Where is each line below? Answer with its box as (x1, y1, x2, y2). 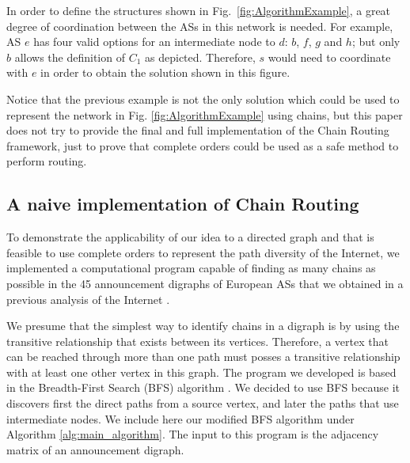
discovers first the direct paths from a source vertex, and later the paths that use (6, 395, 399, 412)
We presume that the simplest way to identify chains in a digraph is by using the (6, 317, 400, 334)
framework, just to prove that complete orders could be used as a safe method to (6, 137, 399, 154)
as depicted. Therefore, (145, 48, 256, 65)
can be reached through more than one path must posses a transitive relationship (6, 348, 401, 365)
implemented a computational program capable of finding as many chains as (6, 260, 376, 276)
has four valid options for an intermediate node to (33, 33, 275, 50)
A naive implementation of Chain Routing (6, 192, 359, 216)
